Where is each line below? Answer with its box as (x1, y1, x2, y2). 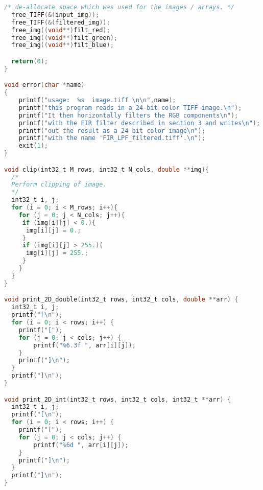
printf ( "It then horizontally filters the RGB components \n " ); (18, 111, 238, 119)
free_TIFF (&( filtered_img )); (11, 18, 110, 26)
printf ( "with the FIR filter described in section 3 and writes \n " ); (18, 119, 260, 127)
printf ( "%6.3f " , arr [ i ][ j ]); (33, 341, 136, 349)
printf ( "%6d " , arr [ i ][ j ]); (33, 441, 129, 449)
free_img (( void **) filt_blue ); (11, 41, 114, 49)
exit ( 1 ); (18, 142, 48, 150)
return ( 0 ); (11, 57, 48, 65)
